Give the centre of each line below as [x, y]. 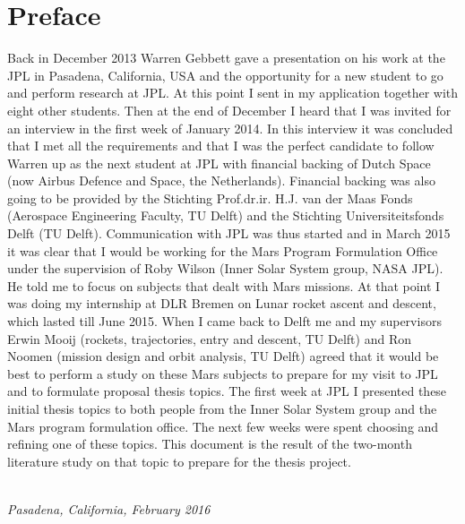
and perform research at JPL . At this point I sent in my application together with [233, 93]
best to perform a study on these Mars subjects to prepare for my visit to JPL [223, 373]
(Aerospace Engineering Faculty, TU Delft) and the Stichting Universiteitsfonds [226, 215]
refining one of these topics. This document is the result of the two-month [210, 444]
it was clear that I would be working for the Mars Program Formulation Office [223, 250]
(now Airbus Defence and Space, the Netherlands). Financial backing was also [221, 180]
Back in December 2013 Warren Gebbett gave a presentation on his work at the [226, 58]
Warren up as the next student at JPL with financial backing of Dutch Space [219, 163]
